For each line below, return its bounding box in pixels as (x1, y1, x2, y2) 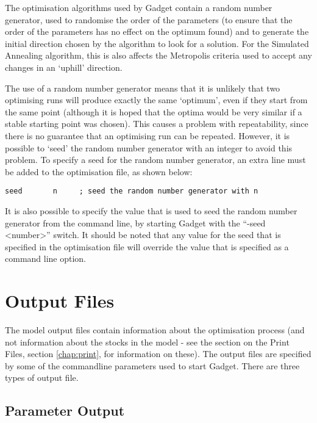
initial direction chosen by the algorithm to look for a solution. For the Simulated (5, 37, 309, 49)
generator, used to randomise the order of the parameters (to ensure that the (5, 13, 293, 26)
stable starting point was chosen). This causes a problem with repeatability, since (5, 117, 308, 130)
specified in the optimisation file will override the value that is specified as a (5, 240, 289, 253)
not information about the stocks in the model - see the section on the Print (5, 335, 290, 348)
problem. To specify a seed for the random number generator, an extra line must (5, 153, 306, 166)
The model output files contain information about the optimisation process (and (5, 324, 305, 336)
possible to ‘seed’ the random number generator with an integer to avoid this (5, 141, 293, 154)
